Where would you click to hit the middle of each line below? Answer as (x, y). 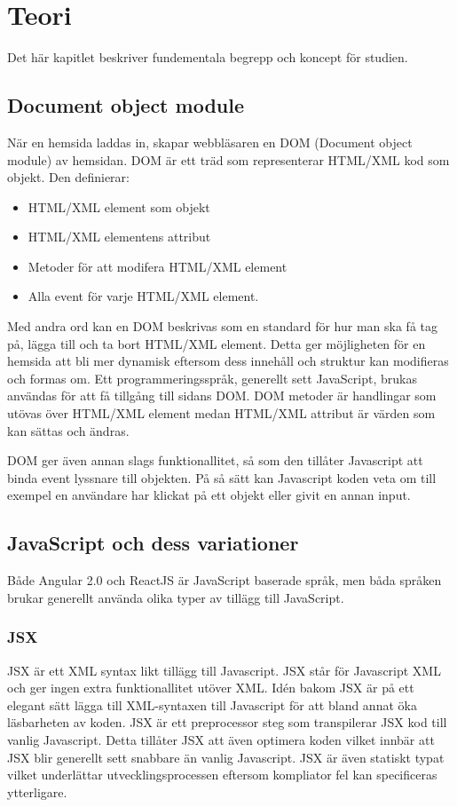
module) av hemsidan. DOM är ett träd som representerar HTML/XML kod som (228, 159)
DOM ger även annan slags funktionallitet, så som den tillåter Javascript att (215, 460)
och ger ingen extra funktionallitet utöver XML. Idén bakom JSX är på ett (211, 688)
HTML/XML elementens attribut (119, 237)
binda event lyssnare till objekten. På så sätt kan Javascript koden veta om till (222, 477)
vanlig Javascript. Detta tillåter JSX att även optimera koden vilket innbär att (221, 740)
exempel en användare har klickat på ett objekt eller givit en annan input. (209, 495)
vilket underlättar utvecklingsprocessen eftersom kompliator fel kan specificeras (222, 775)
